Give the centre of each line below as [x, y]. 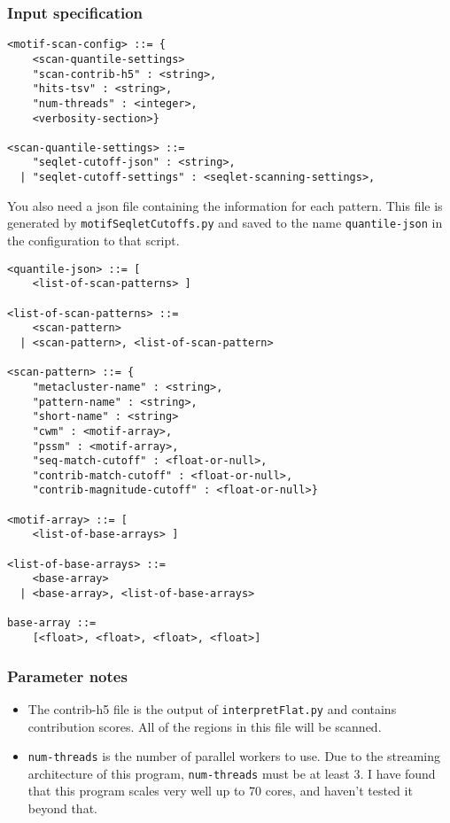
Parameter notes [67, 675]
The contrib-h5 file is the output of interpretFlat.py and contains [212, 708]
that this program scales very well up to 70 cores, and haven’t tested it [220, 791]
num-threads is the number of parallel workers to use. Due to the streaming [234, 756]
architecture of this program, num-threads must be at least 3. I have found [232, 773]
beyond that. [62, 808]
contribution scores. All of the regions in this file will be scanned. [205, 726]
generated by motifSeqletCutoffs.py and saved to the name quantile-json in [225, 223]
